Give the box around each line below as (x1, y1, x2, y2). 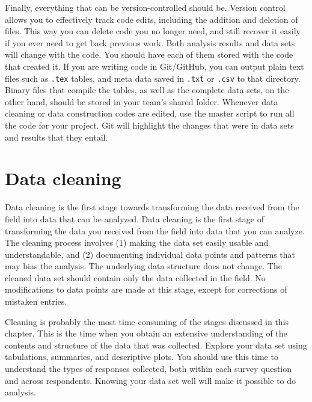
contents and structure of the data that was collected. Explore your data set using (5, 338, 307, 351)
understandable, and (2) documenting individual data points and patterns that (5, 248, 296, 260)
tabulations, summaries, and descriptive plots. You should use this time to (5, 350, 278, 363)
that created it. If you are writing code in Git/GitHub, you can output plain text (5, 59, 304, 72)
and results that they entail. (5, 130, 108, 143)
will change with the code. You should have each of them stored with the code (5, 48, 293, 61)
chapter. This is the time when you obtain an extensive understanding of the (5, 327, 287, 340)
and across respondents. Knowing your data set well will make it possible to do (5, 374, 296, 386)
